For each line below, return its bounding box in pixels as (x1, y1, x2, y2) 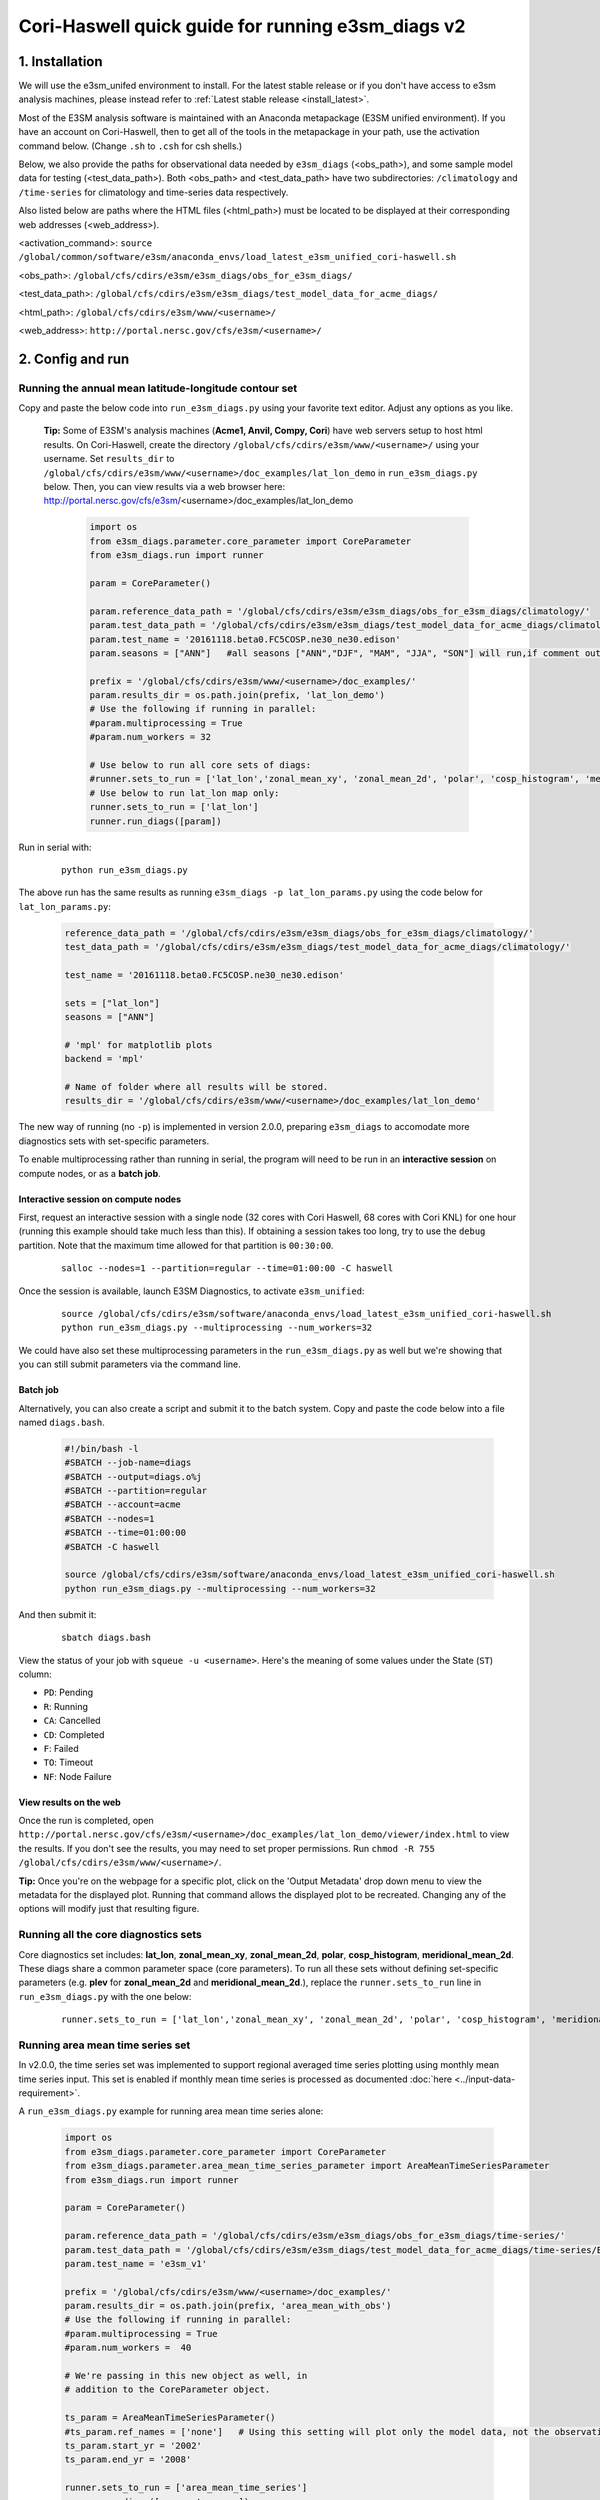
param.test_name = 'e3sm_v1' (64, 2258, 208, 2269)
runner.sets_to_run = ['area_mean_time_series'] (64, 2482, 308, 2494)
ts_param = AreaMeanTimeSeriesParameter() (64, 2412, 276, 2424)
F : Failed (43, 1742, 79, 1754)
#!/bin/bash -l (64, 1443, 139, 1454)
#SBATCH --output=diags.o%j (64, 1471, 202, 1482)
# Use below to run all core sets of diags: (89, 760, 312, 771)
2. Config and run (18, 350, 130, 367)
